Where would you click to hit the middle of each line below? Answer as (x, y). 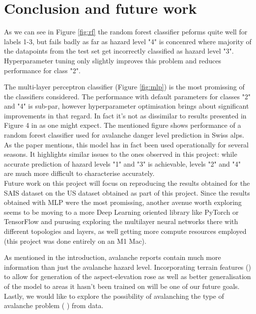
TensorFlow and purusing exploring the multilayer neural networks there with (121, 221)
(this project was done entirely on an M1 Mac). (75, 241)
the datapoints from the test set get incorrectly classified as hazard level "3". (119, 51)
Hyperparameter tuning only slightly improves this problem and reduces (113, 60)
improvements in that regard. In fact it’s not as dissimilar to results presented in (125, 115)
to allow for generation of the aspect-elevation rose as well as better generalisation (128, 276)
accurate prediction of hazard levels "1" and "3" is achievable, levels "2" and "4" (123, 163)
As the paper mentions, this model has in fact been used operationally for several (127, 144)
